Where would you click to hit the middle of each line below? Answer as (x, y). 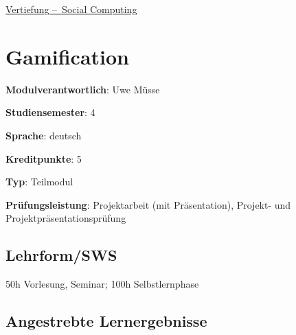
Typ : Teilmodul (39, 182)
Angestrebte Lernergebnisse (106, 321)
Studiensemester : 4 (50, 112)
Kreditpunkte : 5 (44, 158)
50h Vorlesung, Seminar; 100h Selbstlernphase (102, 284)
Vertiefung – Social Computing (71, 9)
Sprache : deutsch (44, 135)
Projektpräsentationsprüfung (66, 218)
